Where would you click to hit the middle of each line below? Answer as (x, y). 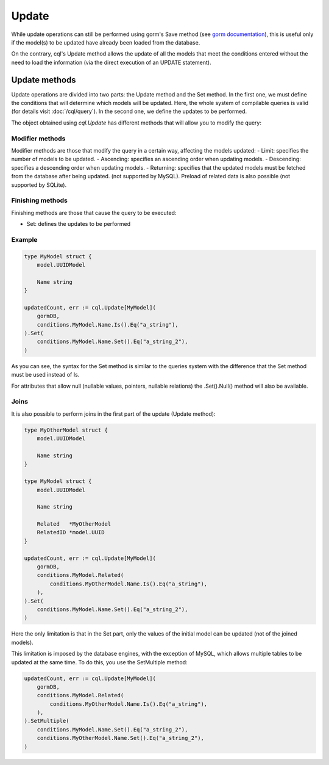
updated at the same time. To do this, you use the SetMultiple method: (99, 662)
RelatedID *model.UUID (71, 532)
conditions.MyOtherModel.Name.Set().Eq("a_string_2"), (120, 738)
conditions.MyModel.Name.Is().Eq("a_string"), (108, 324)
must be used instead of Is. (45, 375)
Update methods (44, 80)
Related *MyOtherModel (74, 524)
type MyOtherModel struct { (66, 430)
